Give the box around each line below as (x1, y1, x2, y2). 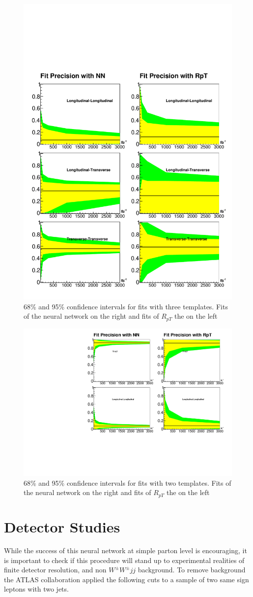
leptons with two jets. (4, 584, 69, 594)
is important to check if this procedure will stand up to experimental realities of (4, 555, 245, 565)
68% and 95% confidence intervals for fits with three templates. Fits (24, 301, 228, 311)
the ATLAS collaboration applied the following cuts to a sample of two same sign (4, 574, 249, 584)
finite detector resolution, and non (4, 564, 107, 575)
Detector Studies (4, 517, 120, 537)
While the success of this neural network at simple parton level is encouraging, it (4, 545, 247, 555)
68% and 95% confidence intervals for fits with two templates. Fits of (24, 477, 231, 488)
